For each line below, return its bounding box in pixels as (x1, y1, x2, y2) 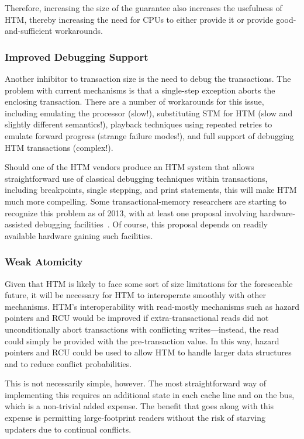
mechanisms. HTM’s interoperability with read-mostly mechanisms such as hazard (5, 300, 299, 312)
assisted (5, 218, 32, 230)
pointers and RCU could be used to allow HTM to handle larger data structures (5, 346, 292, 358)
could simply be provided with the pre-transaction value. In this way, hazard (5, 334, 279, 347)
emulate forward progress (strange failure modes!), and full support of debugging (5, 129, 294, 141)
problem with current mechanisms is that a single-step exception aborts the (5, 84, 275, 96)
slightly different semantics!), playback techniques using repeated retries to (5, 118, 272, 130)
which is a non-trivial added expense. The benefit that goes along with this (5, 400, 274, 412)
